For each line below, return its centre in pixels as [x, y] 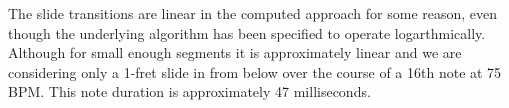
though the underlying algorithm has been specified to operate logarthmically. [247, 32]
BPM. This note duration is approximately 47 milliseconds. [189, 91]
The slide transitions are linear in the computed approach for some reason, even [253, 13]
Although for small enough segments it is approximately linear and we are [235, 52]
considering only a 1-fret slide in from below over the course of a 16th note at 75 [255, 71]
